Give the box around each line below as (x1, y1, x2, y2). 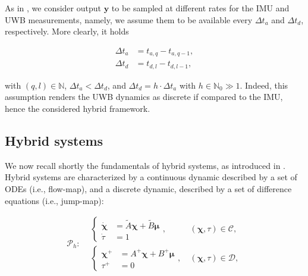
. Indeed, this (240, 79, 288, 91)
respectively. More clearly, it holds (5, 25, 129, 37)
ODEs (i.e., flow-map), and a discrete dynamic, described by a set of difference (5, 182, 292, 195)
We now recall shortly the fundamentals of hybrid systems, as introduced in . (5, 159, 285, 171)
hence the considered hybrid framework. (5, 102, 150, 114)
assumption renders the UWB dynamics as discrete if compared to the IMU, (5, 90, 283, 103)
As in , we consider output (5, 2, 101, 14)
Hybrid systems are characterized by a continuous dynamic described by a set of (5, 171, 297, 183)
